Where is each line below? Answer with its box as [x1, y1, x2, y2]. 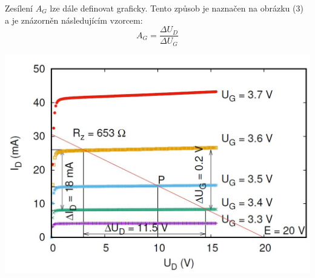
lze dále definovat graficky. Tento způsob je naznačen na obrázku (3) [50, 2, 303, 14]
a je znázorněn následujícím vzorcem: [5, 13, 143, 26]
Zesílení [5, 2, 33, 14]
